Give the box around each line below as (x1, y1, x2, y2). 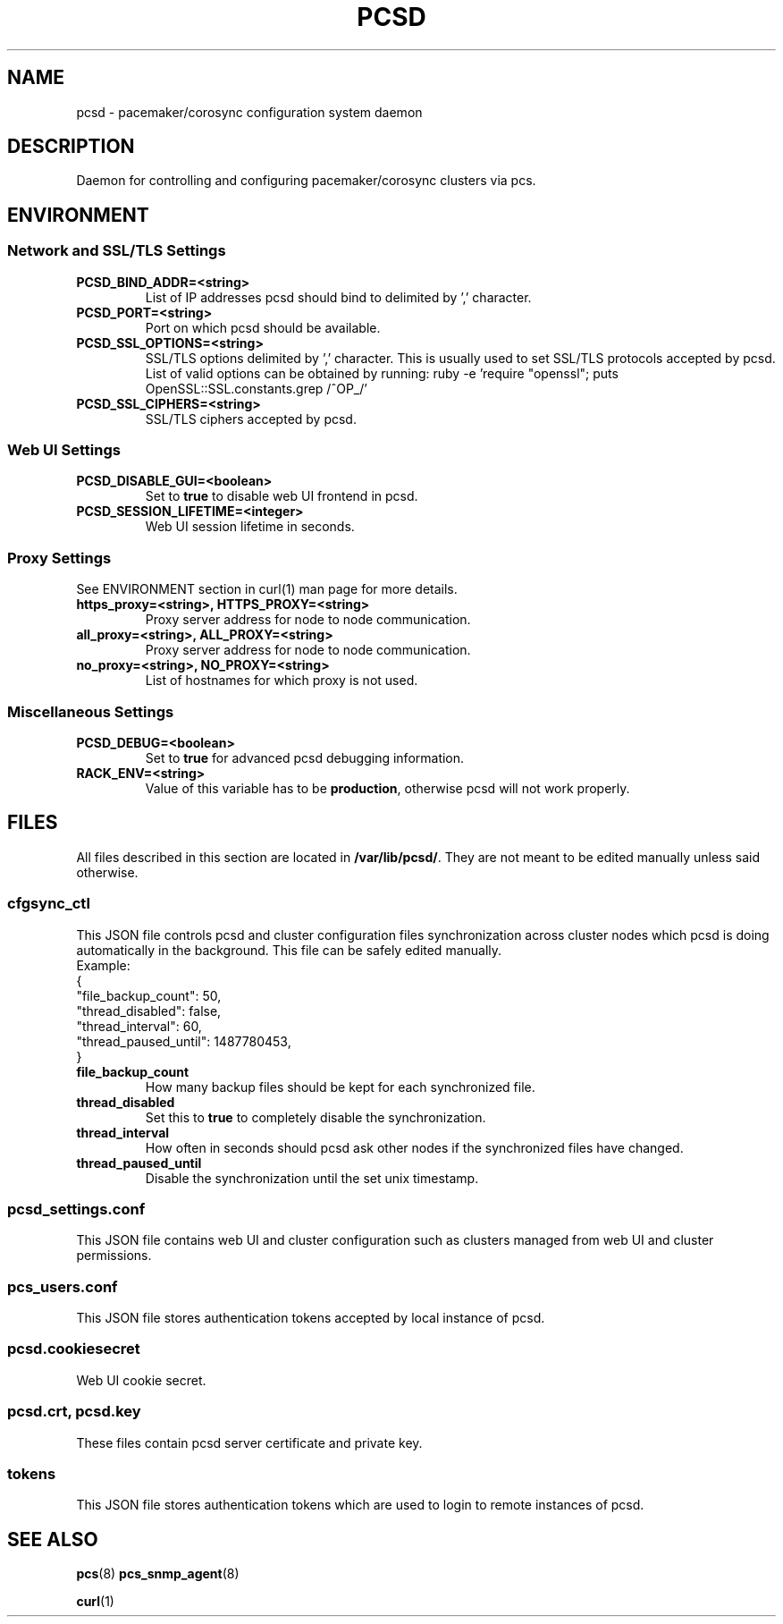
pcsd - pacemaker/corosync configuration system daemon (76, 104, 423, 120)
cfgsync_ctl (7, 894, 90, 913)
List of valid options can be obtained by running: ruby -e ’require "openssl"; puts (145, 365, 619, 381)
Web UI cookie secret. (76, 1372, 206, 1388)
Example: (76, 957, 130, 973)
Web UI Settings (7, 441, 121, 460)
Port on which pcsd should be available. (145, 319, 381, 335)
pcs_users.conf (7, 1277, 118, 1296)
